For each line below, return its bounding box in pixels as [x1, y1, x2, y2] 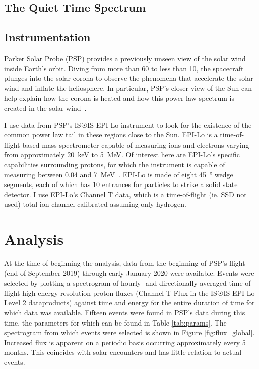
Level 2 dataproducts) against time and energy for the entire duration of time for [4, 297, 255, 308]
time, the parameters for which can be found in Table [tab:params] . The [4, 317, 227, 328]
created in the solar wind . [4, 102, 87, 113]
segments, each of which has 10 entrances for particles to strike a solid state [4, 179, 238, 190]
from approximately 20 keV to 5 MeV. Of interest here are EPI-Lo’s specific [4, 149, 240, 160]
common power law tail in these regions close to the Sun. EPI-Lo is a [4, 129, 218, 140]
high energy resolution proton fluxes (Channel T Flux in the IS [22, 287, 217, 298]
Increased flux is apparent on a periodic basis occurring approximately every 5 [4, 337, 246, 347]
